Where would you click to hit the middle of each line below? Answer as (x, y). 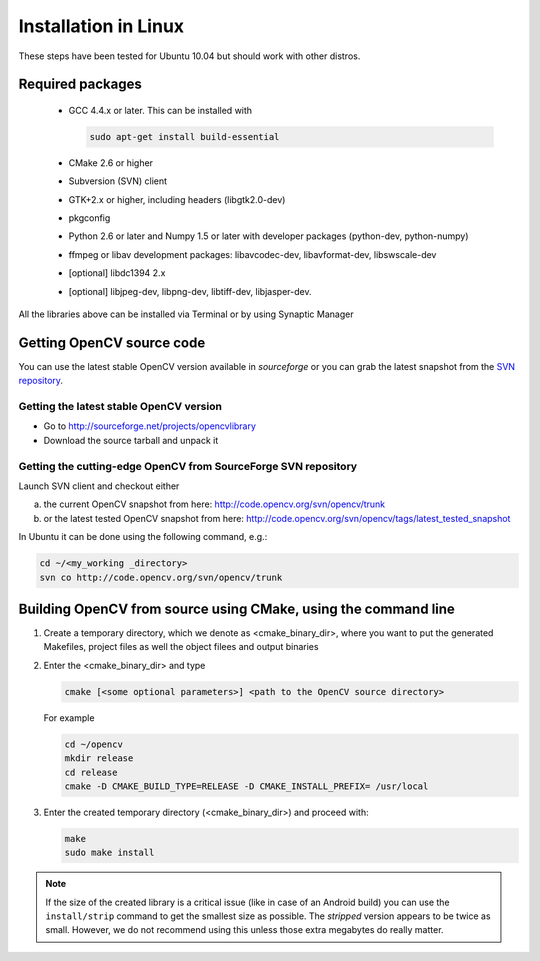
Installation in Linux (101, 26)
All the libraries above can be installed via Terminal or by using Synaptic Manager (186, 314)
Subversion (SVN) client (118, 181)
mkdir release (99, 758)
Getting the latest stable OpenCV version (120, 407)
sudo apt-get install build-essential (184, 136)
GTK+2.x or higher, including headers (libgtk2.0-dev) (177, 199)
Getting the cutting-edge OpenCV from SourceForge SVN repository (188, 466)
